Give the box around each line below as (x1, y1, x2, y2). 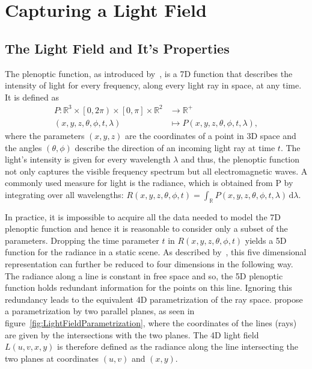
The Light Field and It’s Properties (5, 39, 230, 57)
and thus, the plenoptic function (181, 153, 300, 166)
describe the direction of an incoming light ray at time (75, 141, 275, 153)
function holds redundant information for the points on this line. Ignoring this (5, 281, 292, 294)
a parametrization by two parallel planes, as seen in (5, 305, 195, 317)
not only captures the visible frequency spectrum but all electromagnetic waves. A (5, 164, 308, 177)
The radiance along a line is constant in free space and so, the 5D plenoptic (5, 269, 283, 282)
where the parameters (5, 129, 85, 141)
